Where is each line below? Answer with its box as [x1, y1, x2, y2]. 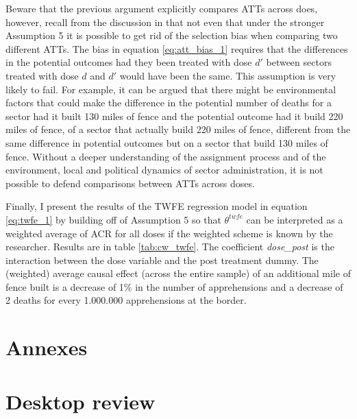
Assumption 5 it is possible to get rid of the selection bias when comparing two [5, 28, 338, 43]
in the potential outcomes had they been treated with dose [5, 55, 252, 69]
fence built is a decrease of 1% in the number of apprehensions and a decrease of [5, 279, 343, 294]
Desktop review [5, 387, 156, 415]
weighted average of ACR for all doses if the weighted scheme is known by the [5, 226, 333, 240]
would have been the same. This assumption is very [119, 68, 336, 82]
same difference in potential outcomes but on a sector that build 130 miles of [5, 135, 328, 149]
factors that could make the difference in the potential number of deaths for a [5, 95, 332, 110]
